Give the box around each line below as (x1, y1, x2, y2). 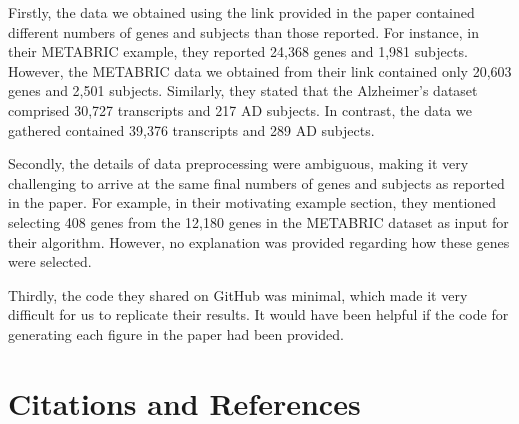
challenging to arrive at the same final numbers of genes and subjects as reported (8, 172, 505, 193)
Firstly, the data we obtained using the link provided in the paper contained (8, 2, 475, 22)
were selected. (8, 251, 92, 272)
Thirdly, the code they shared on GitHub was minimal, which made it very (8, 284, 468, 305)
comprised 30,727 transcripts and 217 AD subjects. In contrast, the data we (8, 99, 472, 120)
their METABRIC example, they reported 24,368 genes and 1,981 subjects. (8, 41, 468, 62)
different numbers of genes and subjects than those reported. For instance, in (8, 21, 480, 42)
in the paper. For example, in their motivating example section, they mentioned (8, 192, 497, 213)
